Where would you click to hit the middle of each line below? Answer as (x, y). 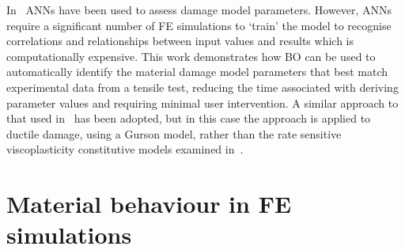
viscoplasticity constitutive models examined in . (125, 149)
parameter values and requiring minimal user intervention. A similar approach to (202, 102)
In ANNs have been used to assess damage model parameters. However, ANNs (199, 9)
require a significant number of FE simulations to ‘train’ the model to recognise (199, 25)
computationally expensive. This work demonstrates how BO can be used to (191, 56)
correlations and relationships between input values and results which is (180, 41)
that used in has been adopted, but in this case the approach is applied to (189, 118)
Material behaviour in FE (149, 204)
